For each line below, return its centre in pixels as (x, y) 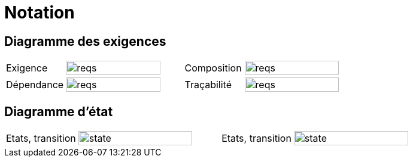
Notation (40, 13)
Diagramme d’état (59, 111)
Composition (213, 68)
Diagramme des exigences (85, 41)
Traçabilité (208, 85)
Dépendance (35, 85)
